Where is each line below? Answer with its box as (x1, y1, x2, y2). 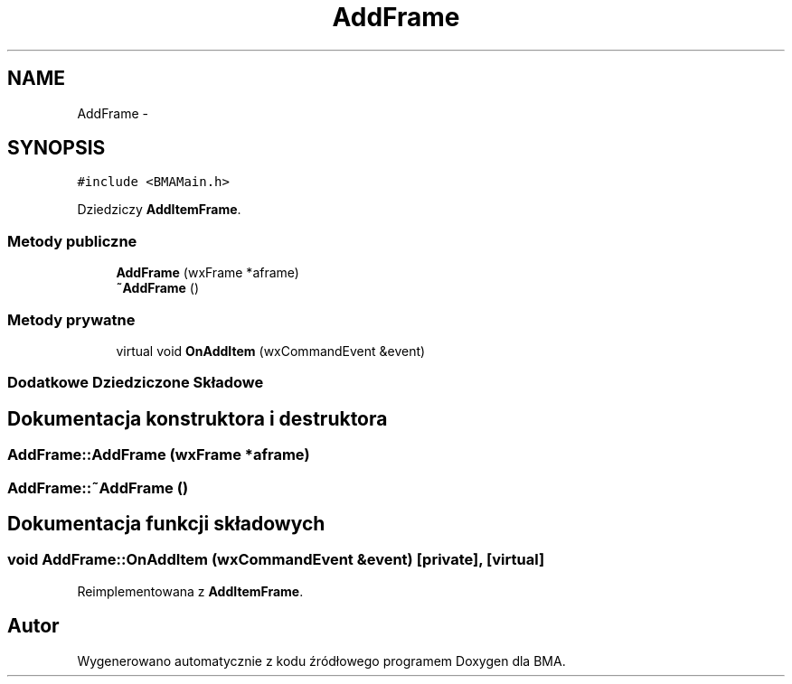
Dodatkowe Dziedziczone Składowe (7, 373, 264, 392)
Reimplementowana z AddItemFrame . (77, 583, 304, 599)
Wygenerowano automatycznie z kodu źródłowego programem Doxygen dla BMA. (77, 652, 566, 669)
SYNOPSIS (7, 136, 106, 160)
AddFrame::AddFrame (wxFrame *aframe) (7, 445, 310, 464)
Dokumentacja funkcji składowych (7, 511, 325, 535)
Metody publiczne (7, 231, 137, 250)
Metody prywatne (7, 310, 136, 329)
